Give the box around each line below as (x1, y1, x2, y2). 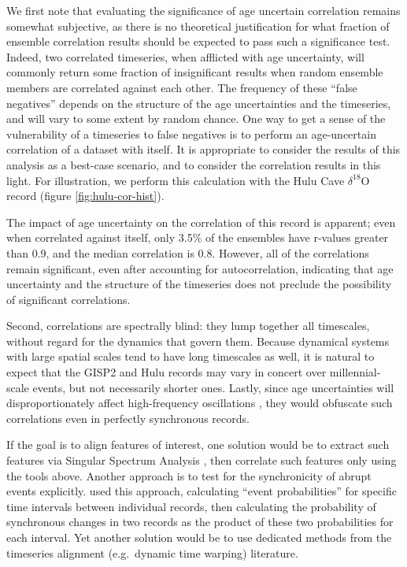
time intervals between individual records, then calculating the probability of (6, 498, 376, 514)
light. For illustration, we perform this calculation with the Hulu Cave (6, 172, 345, 188)
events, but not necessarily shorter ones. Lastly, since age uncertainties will (32, 379, 394, 395)
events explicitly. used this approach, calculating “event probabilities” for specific (6, 483, 397, 499)
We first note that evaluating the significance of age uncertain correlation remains (6, 2, 401, 18)
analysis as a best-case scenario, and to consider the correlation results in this (6, 156, 381, 172)
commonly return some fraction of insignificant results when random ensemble (6, 64, 383, 80)
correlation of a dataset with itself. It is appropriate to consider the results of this (6, 141, 401, 157)
